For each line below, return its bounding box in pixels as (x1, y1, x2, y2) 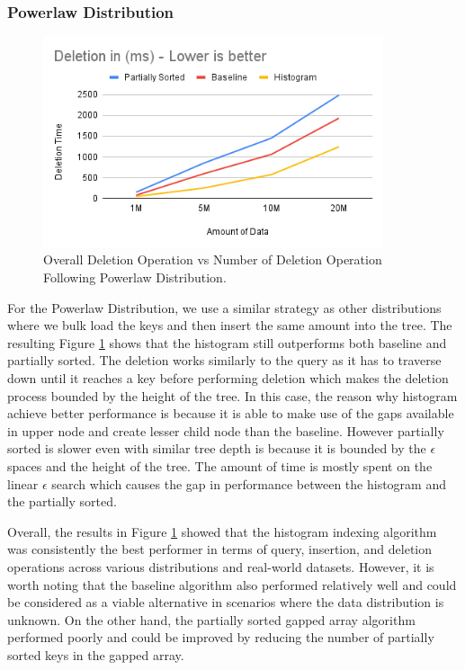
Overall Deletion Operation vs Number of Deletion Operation (43, 250, 382, 269)
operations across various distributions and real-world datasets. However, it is (7, 557, 434, 576)
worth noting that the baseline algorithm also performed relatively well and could (7, 575, 457, 594)
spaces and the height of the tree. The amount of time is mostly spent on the (7, 456, 433, 475)
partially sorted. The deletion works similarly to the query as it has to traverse (7, 351, 442, 370)
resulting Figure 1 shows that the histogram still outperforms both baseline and (7, 333, 447, 352)
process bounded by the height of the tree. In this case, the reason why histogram (7, 386, 458, 405)
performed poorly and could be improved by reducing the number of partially (7, 628, 434, 647)
